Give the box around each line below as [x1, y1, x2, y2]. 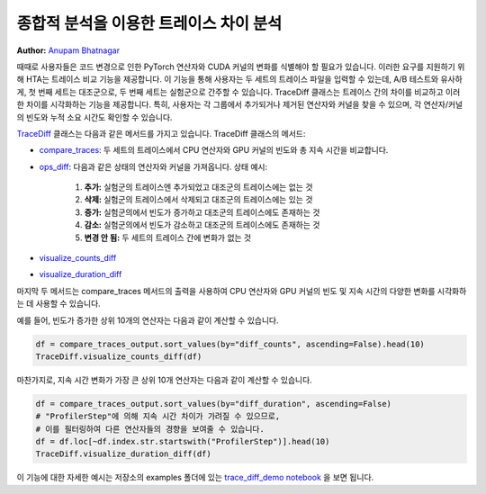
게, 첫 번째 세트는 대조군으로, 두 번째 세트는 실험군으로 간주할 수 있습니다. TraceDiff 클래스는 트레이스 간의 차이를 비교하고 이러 [16, 86, 461, 97]
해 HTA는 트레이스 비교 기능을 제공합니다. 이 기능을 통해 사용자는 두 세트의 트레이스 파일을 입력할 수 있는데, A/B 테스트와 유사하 [16, 74, 463, 85]
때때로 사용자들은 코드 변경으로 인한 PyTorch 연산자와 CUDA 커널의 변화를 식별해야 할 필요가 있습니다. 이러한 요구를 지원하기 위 [16, 61, 465, 72]
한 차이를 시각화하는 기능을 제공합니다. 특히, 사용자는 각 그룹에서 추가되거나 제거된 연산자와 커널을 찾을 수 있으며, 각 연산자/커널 [16, 99, 463, 110]
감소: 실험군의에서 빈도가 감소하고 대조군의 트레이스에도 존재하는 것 [84, 220, 320, 230]
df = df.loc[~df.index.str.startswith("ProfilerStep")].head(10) [35, 436, 330, 447]
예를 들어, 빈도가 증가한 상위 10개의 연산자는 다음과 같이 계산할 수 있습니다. [16, 315, 279, 326]
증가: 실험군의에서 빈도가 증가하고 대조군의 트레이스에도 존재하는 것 [84, 207, 320, 218]
